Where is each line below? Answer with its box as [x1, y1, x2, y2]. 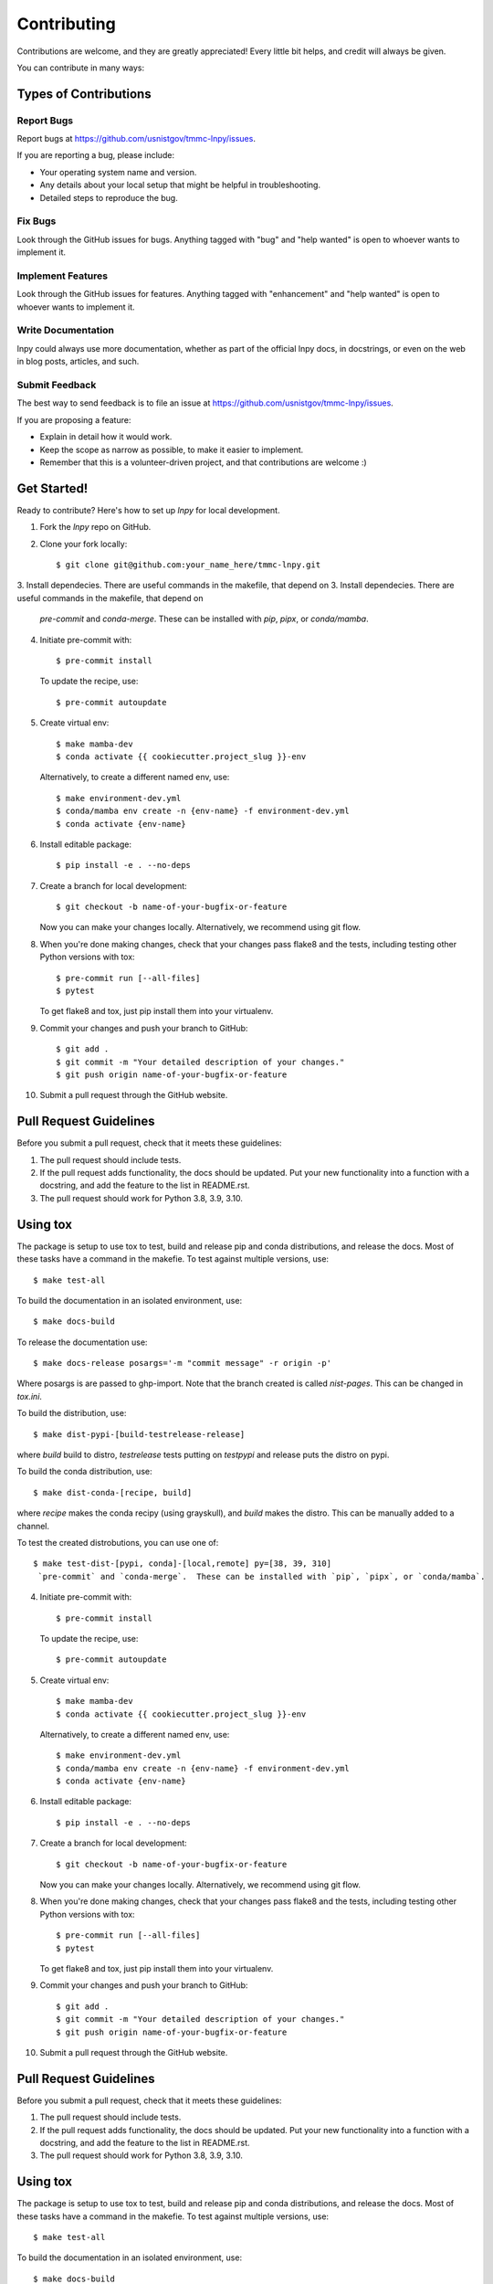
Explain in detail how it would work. [39, 431, 173, 442]
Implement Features [16, 270, 109, 282]
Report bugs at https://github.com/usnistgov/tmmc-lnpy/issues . [16, 133, 256, 144]
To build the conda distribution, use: [16, 1466, 152, 1477]
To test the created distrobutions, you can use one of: [16, 1537, 219, 1548]
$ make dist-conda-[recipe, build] [33, 1487, 193, 1497]
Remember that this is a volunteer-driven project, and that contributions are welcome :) [39, 457, 367, 468]
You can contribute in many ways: [16, 62, 145, 73]
